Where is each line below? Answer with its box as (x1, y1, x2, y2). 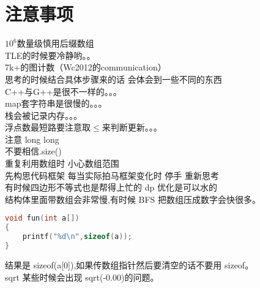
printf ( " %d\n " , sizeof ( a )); (22, 232, 132, 241)
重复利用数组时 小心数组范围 (5, 157, 119, 170)
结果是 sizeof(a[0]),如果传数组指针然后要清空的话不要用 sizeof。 (5, 258, 254, 271)
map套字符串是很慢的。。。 (5, 97, 107, 110)
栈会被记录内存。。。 (5, 108, 82, 121)
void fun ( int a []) (5, 214, 80, 223)
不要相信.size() (5, 145, 62, 157)
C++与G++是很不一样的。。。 (5, 85, 122, 97)
